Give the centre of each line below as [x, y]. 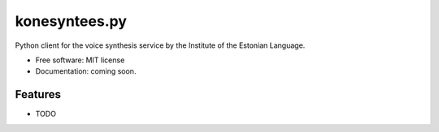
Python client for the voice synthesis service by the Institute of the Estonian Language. [160, 45]
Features [38, 94]
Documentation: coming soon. [86, 71]
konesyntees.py [71, 21]
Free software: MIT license [80, 60]
